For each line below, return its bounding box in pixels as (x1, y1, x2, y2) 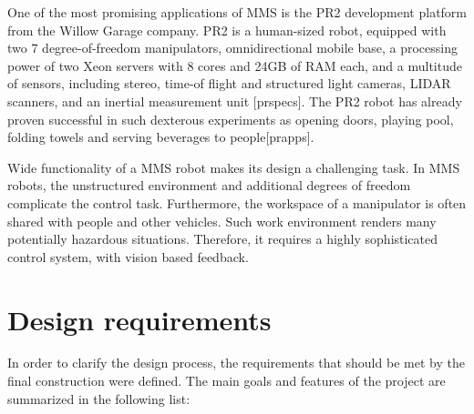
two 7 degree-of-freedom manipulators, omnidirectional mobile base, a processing (7, 38, 458, 57)
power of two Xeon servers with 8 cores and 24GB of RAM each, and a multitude (7, 56, 462, 75)
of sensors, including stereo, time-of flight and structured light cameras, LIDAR (7, 74, 451, 93)
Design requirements (7, 300, 272, 338)
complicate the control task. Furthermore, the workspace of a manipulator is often (7, 193, 467, 212)
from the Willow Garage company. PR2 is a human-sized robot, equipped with (7, 20, 447, 39)
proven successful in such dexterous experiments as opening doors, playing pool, (7, 109, 454, 128)
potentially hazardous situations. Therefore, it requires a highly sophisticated (7, 229, 438, 248)
